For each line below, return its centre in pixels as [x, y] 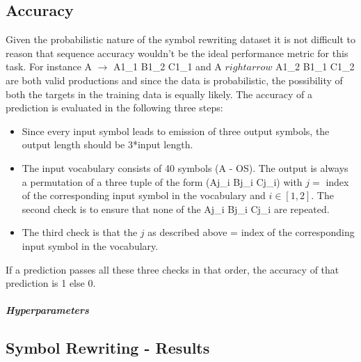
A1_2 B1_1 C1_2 [315, 66]
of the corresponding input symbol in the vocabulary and [144, 195]
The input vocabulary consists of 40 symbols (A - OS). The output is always [185, 167]
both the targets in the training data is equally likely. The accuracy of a [159, 94]
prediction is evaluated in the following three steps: [114, 108]
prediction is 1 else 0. [51, 283]
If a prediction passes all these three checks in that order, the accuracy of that [173, 269]
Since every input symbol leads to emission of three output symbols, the [176, 131]
